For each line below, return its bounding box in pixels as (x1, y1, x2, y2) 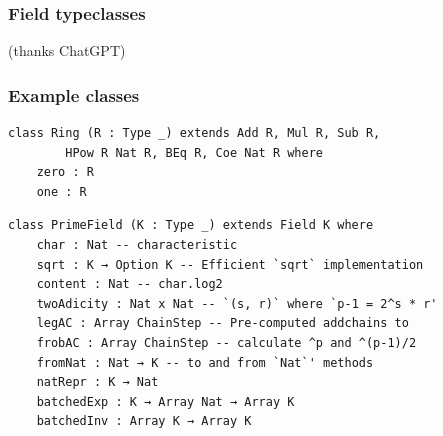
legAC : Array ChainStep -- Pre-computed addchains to (36, 316, 409, 331)
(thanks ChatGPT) (8, 40, 126, 61)
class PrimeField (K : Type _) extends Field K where (8, 218, 374, 233)
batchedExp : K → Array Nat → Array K (36, 394, 295, 409)
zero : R (36, 165, 94, 180)
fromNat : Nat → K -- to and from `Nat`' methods (36, 355, 374, 370)
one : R (36, 184, 87, 199)
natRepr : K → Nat (36, 375, 159, 390)
